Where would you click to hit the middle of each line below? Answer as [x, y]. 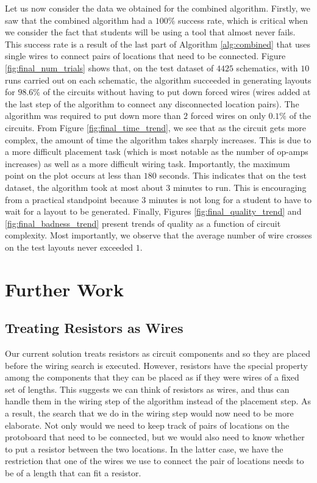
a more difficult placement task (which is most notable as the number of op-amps [157, 152]
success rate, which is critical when [243, 20]
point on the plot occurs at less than [73, 175]
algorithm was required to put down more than [93, 116]
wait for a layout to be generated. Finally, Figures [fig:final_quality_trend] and [153, 211]
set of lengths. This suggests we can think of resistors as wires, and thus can [147, 389]
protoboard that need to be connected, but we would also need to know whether [155, 437]
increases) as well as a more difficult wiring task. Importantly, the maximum [148, 163]
